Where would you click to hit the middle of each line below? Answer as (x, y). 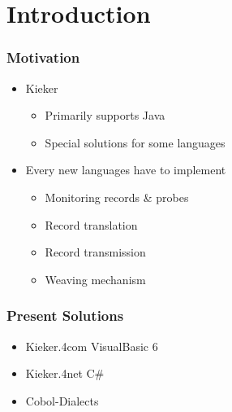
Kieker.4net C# (65, 373)
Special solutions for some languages (135, 142)
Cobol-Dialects (62, 400)
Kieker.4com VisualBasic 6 (92, 346)
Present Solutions (65, 316)
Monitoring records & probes (117, 197)
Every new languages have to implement (126, 170)
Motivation (43, 57)
